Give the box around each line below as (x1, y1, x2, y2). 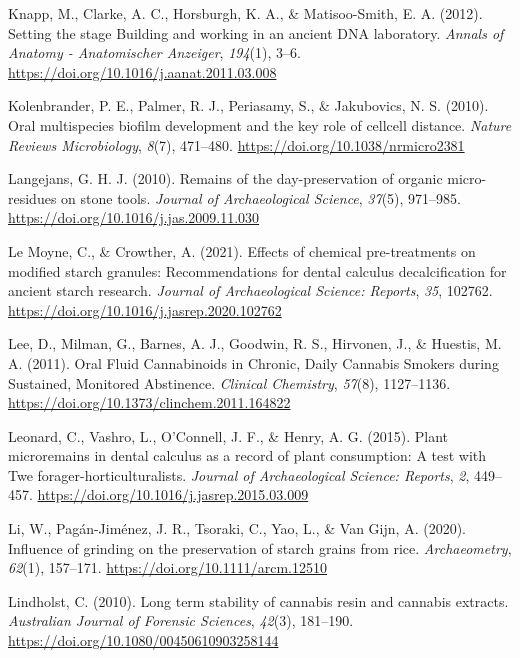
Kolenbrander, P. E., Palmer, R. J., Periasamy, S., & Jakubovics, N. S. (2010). (8, 95, 489, 116)
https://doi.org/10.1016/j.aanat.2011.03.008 (8, 61, 277, 82)
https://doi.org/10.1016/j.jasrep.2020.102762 (8, 299, 282, 320)
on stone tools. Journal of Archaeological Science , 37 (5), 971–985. (61, 187, 462, 208)
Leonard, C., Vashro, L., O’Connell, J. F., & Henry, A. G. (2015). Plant (8, 425, 448, 446)
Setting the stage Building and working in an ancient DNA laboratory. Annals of (8, 22, 504, 43)
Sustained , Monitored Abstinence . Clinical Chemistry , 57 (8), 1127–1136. (8, 372, 451, 393)
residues (8, 187, 57, 208)
